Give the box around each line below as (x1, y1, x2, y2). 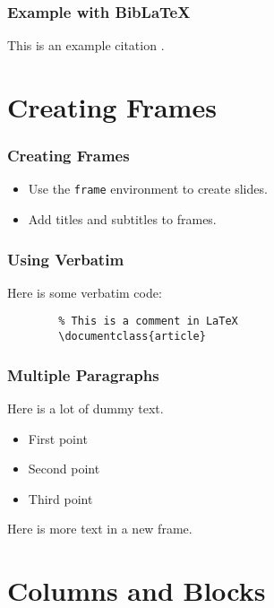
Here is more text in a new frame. (7, 519, 193, 538)
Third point (28, 489, 93, 508)
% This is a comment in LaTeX (58, 315, 238, 328)
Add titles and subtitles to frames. (28, 210, 217, 229)
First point (28, 429, 88, 447)
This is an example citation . (7, 36, 165, 55)
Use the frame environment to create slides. (28, 179, 268, 198)
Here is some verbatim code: (7, 282, 162, 301)
